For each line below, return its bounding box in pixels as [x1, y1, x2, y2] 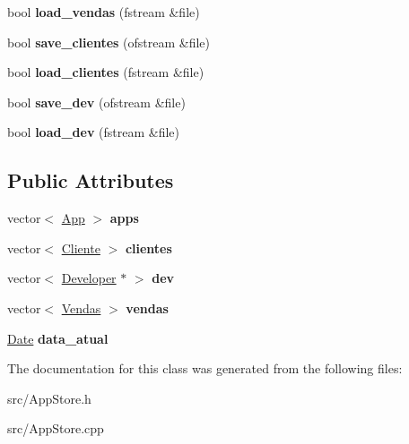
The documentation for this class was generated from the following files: [7, 359, 403, 378]
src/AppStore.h [7, 388, 91, 407]
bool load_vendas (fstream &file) [7, 3, 200, 21]
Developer [61, 269, 117, 287]
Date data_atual [7, 329, 109, 347]
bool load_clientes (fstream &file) [7, 63, 204, 81]
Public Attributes [7, 166, 174, 194]
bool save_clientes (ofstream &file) [7, 32, 211, 51]
